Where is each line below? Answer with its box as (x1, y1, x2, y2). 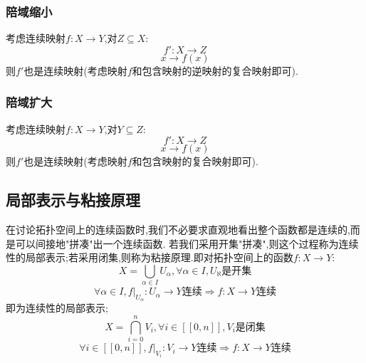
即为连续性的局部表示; (6, 300, 108, 315)
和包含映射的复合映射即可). (132, 154, 258, 169)
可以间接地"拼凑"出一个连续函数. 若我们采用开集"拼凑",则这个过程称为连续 (15, 236, 359, 251)
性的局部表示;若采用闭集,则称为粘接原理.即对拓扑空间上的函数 (6, 250, 293, 265)
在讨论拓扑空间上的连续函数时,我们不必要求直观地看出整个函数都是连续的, (6, 222, 350, 237)
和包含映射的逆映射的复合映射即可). (132, 63, 298, 78)
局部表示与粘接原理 (6, 189, 140, 211)
